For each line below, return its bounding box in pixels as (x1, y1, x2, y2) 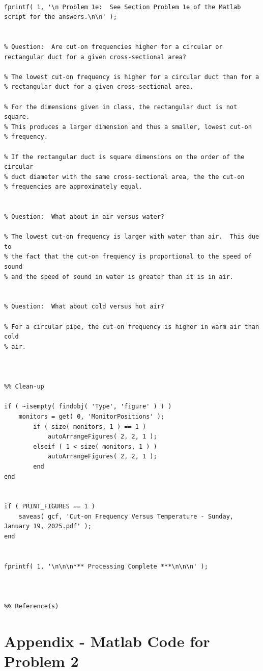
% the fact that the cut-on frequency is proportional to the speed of (4, 253, 252, 261)
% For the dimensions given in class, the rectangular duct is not (4, 103, 238, 111)
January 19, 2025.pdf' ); (4, 523, 92, 530)
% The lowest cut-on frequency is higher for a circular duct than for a (4, 73, 259, 81)
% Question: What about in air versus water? (4, 213, 164, 221)
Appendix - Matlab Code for (4, 631, 210, 651)
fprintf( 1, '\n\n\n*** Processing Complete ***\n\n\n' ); (4, 562, 208, 570)
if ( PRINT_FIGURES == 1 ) (4, 503, 95, 510)
